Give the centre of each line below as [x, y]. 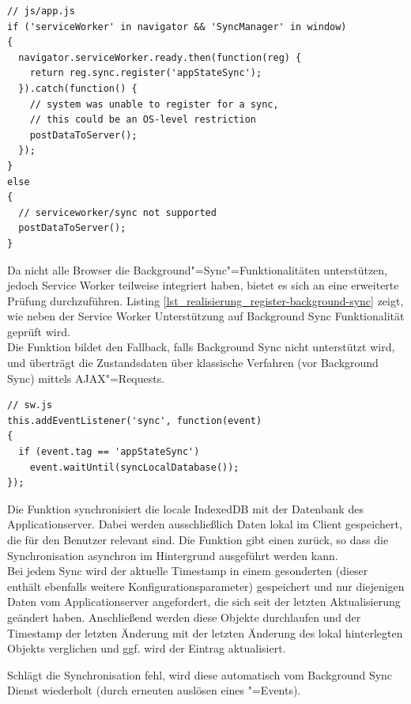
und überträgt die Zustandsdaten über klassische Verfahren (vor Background [193, 363]
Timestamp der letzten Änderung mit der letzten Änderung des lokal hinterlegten [205, 632]
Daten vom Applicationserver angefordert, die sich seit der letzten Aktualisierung [204, 602]
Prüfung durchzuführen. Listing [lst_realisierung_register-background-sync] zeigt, [205, 300]
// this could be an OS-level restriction [143, 120]
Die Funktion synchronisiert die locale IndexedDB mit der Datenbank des [185, 508]
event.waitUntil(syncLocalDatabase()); [134, 467]
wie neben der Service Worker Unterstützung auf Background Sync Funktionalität [206, 316]
